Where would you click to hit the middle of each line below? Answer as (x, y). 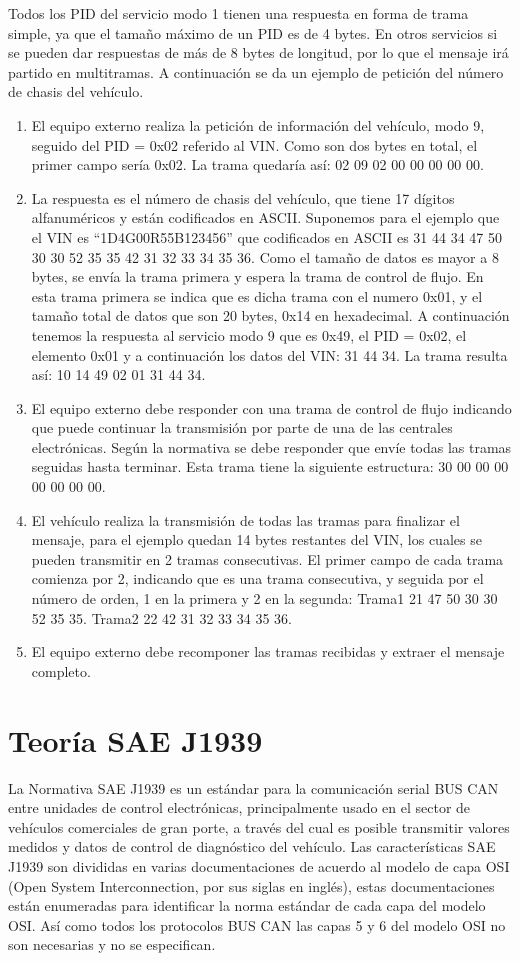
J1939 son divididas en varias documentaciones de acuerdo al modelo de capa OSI (259, 865)
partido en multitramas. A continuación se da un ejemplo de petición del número (256, 71)
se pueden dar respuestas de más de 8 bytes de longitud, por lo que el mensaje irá (258, 52)
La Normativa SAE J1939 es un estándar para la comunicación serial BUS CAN (253, 787)
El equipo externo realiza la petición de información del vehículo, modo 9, (258, 124)
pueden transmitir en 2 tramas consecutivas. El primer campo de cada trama (267, 558)
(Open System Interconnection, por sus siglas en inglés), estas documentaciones (251, 885)
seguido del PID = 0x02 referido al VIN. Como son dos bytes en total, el (254, 144)
